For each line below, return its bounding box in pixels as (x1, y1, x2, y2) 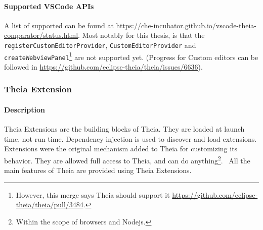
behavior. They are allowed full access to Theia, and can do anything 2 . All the (4, 153, 250, 165)
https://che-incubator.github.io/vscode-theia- (116, 20, 257, 30)
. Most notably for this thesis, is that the (78, 30, 205, 40)
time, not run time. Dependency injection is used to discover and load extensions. (4, 133, 257, 144)
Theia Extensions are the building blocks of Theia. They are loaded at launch (4, 124, 245, 134)
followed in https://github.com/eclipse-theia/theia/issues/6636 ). (4, 61, 203, 72)
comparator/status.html (4, 30, 78, 40)
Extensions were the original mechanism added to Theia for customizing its (4, 143, 238, 154)
